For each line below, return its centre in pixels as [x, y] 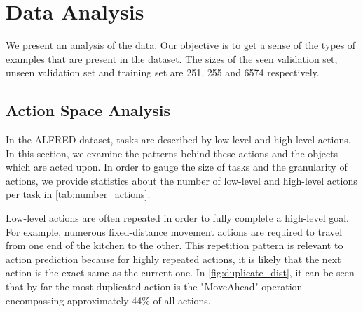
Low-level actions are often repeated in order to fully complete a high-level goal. [178, 218]
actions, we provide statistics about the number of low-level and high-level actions [181, 180]
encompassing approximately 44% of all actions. [108, 300]
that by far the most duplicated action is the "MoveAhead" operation [154, 286]
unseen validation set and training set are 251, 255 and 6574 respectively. [163, 72]
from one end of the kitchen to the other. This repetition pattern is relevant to [174, 245]
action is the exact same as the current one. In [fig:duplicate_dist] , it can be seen [180, 272]
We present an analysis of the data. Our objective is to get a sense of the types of [181, 45]
